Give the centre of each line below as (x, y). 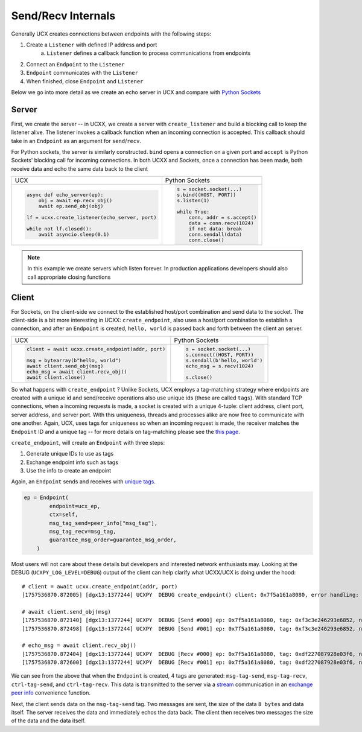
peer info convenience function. (51, 693)
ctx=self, (64, 515)
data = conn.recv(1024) (221, 223)
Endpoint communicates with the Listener (82, 73)
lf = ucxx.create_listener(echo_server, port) (91, 218)
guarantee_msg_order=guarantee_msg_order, (113, 540)
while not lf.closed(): (59, 229)
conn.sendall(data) (215, 234)
